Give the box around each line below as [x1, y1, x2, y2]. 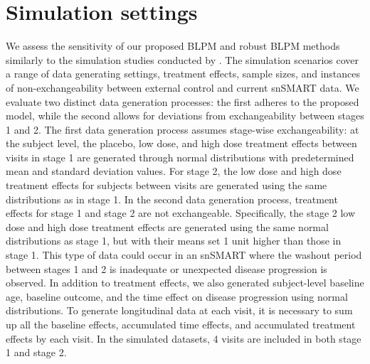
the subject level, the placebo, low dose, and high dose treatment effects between [6, 136, 357, 151]
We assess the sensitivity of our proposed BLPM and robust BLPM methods [6, 38, 340, 53]
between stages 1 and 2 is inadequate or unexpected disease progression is [6, 261, 327, 276]
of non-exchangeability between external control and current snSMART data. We [6, 80, 359, 95]
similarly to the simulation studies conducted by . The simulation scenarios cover [6, 52, 359, 67]
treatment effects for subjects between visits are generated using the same [6, 178, 327, 193]
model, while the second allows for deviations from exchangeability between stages [6, 108, 364, 123]
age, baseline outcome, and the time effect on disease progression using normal [6, 289, 348, 304]
